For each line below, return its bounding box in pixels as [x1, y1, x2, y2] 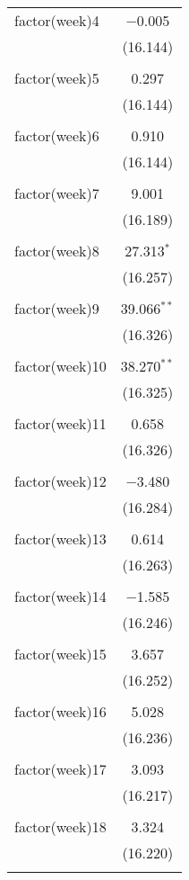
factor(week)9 [14, 298, 99, 319]
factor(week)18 [14, 816, 107, 837]
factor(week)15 [14, 643, 107, 664]
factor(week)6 [14, 125, 99, 146]
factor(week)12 [14, 471, 107, 491]
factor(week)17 [14, 759, 107, 779]
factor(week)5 [14, 67, 99, 88]
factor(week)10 [14, 355, 107, 376]
